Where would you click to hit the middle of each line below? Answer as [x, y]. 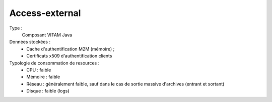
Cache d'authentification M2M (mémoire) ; [71, 49]
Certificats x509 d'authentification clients [69, 56]
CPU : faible [39, 69]
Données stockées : [30, 42]
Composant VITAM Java [47, 34]
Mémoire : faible [43, 77]
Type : [16, 28]
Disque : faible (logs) [48, 91]
